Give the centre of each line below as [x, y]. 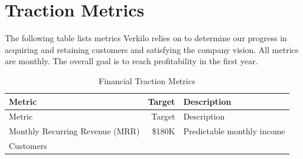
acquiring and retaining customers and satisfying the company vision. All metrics [152, 49]
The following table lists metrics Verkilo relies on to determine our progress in [146, 38]
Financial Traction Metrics [147, 80]
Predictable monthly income [234, 131]
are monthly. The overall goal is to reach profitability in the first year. [131, 61]
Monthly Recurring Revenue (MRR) [74, 131]
